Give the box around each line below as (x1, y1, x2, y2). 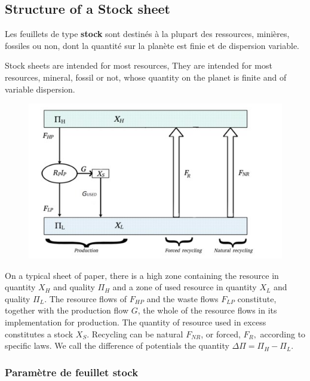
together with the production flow (5, 304, 128, 317)
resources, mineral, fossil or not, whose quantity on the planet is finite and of (5, 70, 287, 83)
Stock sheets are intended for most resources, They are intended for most (5, 59, 272, 72)
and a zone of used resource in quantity (112, 281, 257, 293)
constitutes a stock (5, 327, 73, 340)
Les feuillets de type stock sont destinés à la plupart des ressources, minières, (5, 27, 290, 40)
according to (260, 327, 306, 340)
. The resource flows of (44, 292, 127, 305)
